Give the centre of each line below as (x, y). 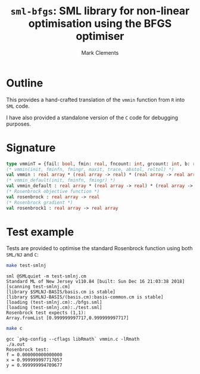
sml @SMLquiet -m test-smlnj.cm (46, 276)
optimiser (100, 36)
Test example (40, 232)
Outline (25, 83)
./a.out (16, 345)
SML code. (18, 106)
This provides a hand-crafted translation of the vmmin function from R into (96, 99)
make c (14, 329)
